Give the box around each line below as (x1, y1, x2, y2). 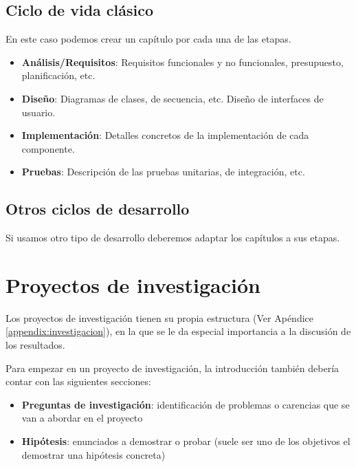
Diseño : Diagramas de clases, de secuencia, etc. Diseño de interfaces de (21, 91, 324, 105)
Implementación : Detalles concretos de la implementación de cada (21, 128, 309, 142)
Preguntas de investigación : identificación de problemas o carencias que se (21, 397, 350, 411)
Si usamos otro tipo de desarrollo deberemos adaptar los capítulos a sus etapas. (5, 230, 340, 245)
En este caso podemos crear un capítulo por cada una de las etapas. (5, 32, 291, 46)
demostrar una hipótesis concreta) (21, 447, 166, 461)
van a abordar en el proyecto (21, 411, 143, 425)
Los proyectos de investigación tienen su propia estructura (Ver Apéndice (5, 310, 313, 325)
